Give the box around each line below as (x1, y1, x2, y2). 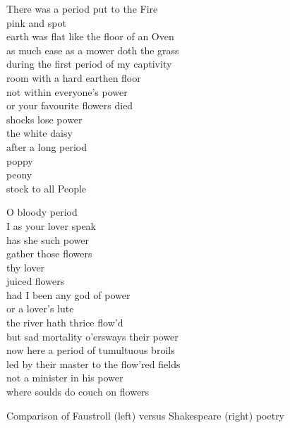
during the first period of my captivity (6, 56, 172, 71)
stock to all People (6, 181, 87, 195)
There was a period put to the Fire (6, 1, 158, 16)
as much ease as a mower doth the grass (6, 42, 179, 57)
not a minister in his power (6, 370, 123, 385)
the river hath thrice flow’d (6, 315, 123, 330)
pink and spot (6, 15, 66, 30)
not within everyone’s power (6, 84, 128, 99)
